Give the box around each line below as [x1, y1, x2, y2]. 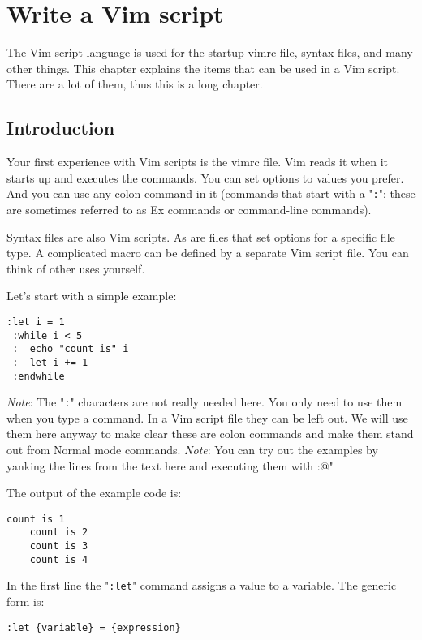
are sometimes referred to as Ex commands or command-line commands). [6, 200, 372, 217]
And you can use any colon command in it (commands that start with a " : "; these [6, 185, 416, 202]
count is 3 [29, 540, 88, 552]
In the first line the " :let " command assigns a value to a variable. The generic [6, 577, 397, 594]
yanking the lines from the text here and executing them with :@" [6, 457, 334, 474]
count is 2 [29, 526, 88, 539]
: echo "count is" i [12, 343, 129, 355]
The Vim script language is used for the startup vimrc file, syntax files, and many [6, 44, 413, 61]
